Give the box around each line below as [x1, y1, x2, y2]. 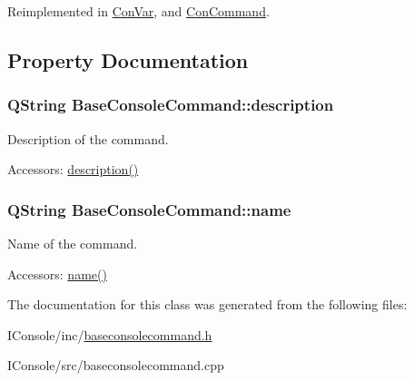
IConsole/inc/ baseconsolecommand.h [7, 325, 212, 344]
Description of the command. [7, 129, 169, 148]
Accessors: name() [7, 264, 107, 283]
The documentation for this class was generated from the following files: [7, 295, 408, 314]
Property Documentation [7, 45, 249, 73]
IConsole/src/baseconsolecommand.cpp [7, 356, 224, 375]
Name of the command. [7, 234, 138, 252]
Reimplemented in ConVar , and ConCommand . [7, 2, 270, 20]
